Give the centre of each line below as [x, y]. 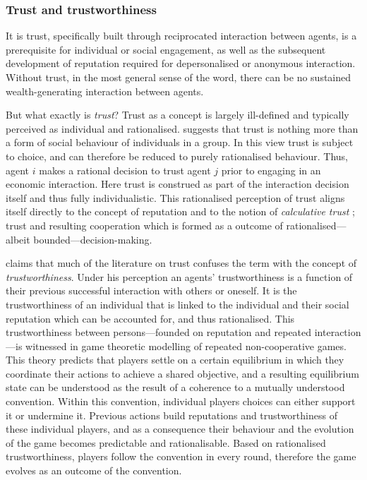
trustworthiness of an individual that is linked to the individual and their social [178, 304]
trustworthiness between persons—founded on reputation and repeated [159, 332]
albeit [18, 239]
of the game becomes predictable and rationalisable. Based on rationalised [166, 442]
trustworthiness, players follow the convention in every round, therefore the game [181, 456]
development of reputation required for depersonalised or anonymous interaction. [181, 63]
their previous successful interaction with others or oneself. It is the [151, 290]
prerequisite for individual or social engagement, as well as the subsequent [166, 49]
